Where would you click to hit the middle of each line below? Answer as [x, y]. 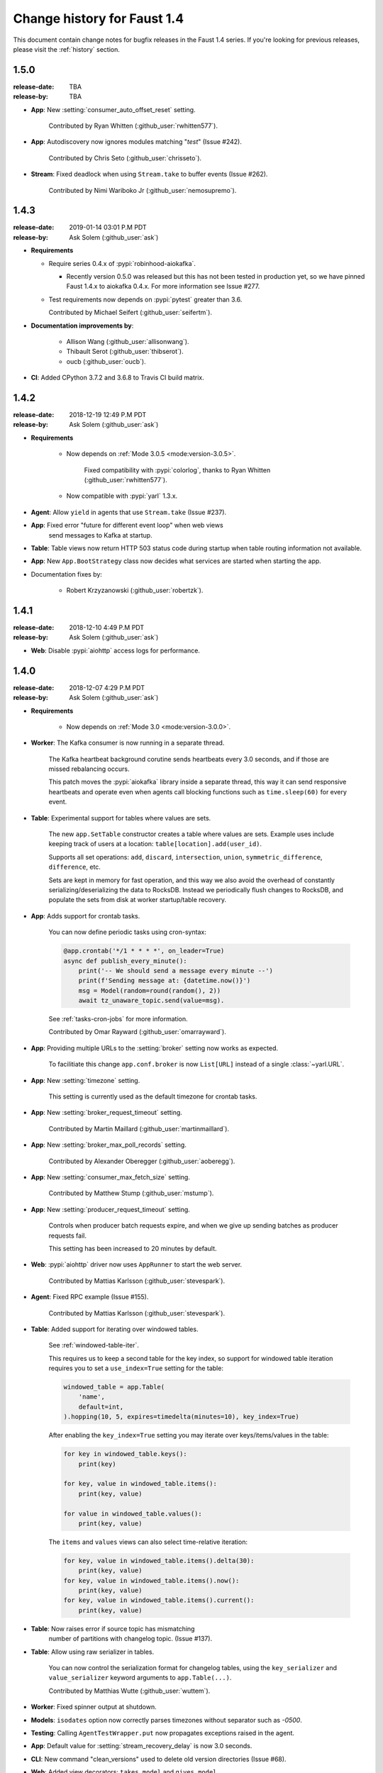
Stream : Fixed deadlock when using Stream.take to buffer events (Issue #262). [149, 174]
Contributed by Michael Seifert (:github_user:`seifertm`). [131, 313]
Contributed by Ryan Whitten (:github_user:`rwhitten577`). [133, 126]
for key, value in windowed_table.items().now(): [151, 1580]
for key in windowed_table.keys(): [125, 1454]
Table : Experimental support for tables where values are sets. [121, 818]
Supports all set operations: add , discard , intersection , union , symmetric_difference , [185, 857]
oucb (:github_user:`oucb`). [106, 361]
